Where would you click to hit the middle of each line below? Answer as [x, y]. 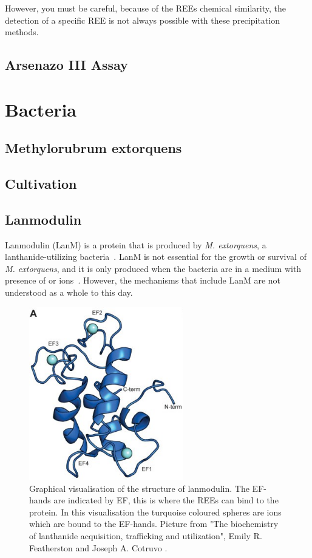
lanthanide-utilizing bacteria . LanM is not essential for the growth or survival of [156, 257]
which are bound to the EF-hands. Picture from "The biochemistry [154, 524]
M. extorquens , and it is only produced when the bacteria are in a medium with [153, 268]
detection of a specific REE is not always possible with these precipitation [142, 20]
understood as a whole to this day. [69, 292]
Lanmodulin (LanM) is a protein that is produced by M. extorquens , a [136, 244]
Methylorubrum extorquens [93, 148]
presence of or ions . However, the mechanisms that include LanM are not [143, 280]
